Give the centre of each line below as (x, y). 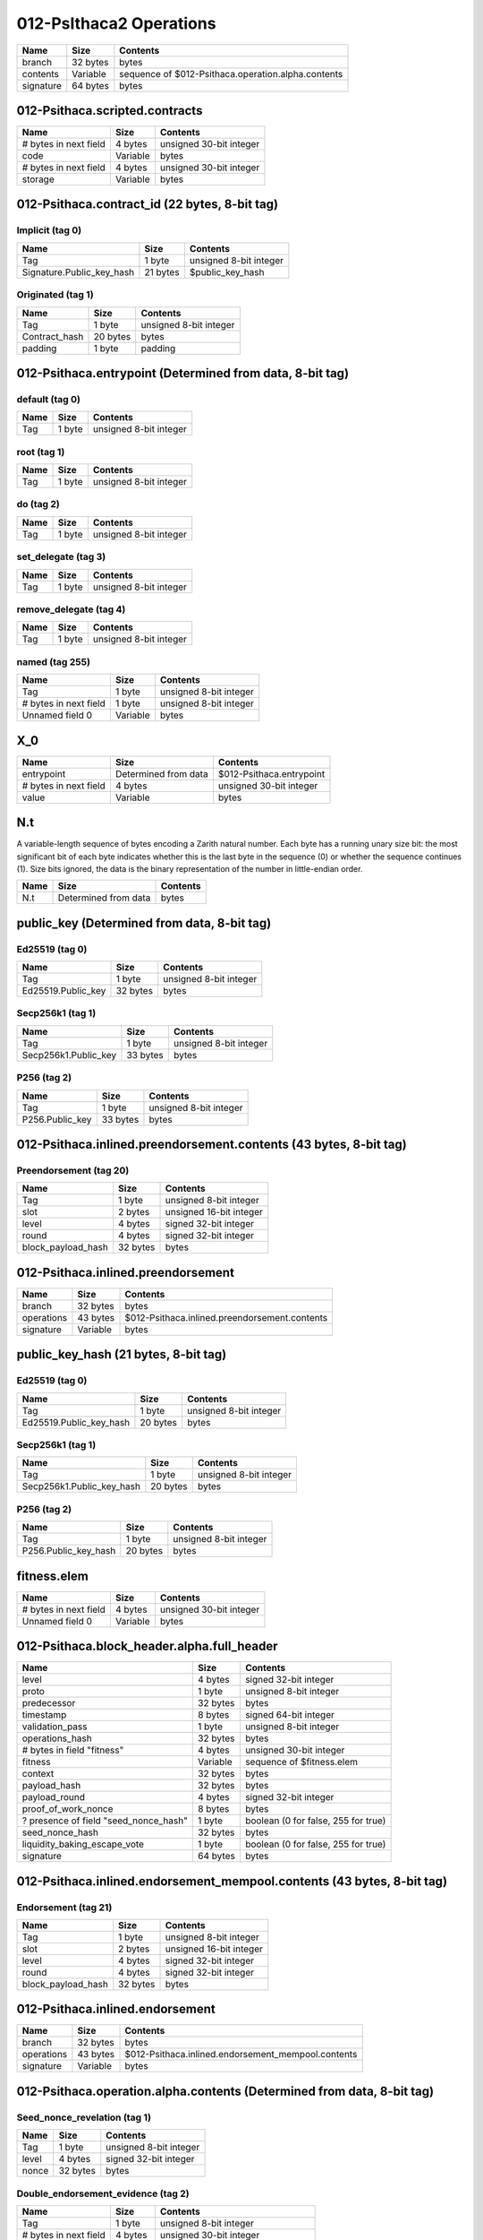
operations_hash (57, 1738)
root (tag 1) (41, 452)
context (38, 1774)
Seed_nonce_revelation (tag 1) (84, 2117)
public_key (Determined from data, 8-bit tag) (144, 923)
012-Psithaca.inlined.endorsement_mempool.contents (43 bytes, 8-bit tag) (232, 1881)
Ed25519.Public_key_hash (76, 1422)
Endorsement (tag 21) (64, 1907)
